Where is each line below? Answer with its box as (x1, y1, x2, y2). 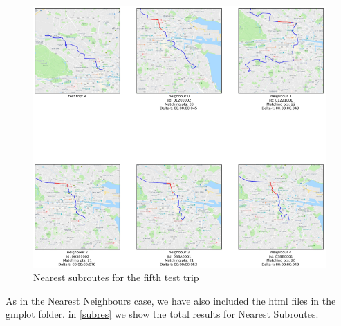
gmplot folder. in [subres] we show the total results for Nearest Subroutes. (6, 307, 319, 321)
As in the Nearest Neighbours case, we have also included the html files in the (6, 293, 336, 307)
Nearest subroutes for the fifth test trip (33, 270, 199, 285)
